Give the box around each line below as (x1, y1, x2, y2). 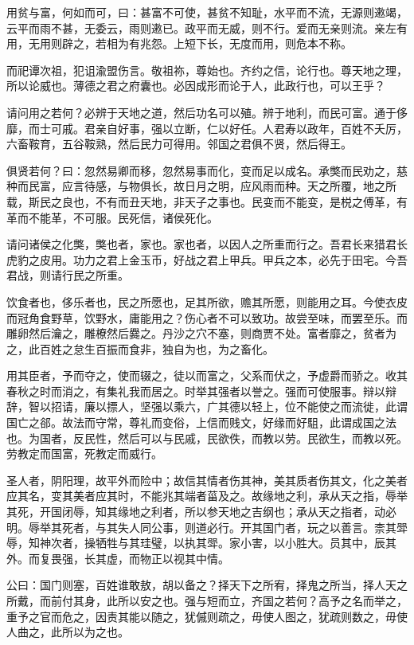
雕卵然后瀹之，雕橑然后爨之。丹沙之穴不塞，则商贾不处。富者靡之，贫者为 (6, 325, 396, 342)
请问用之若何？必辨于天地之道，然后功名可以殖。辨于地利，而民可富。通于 (6, 104, 396, 120)
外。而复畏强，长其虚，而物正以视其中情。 (6, 549, 229, 566)
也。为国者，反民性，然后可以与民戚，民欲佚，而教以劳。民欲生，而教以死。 (6, 429, 408, 446)
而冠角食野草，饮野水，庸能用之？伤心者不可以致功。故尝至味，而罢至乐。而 (6, 309, 408, 326)
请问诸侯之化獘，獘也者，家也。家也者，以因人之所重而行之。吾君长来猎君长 (6, 236, 408, 252)
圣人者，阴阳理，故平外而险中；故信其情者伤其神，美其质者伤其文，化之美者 (6, 471, 408, 488)
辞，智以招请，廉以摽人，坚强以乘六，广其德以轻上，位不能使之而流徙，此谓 (6, 398, 408, 415)
